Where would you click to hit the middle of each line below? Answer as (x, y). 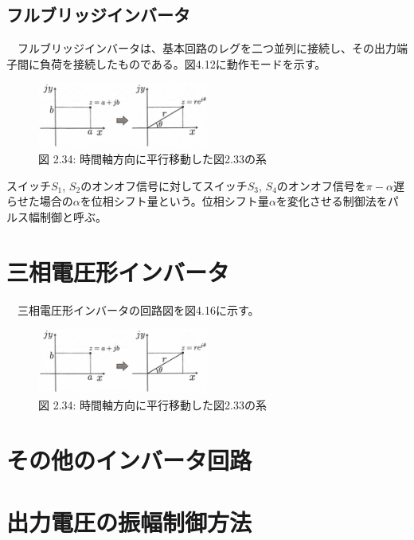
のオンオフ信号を (321, 185)
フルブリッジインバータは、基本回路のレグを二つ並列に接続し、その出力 (207, 48)
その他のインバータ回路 (129, 459)
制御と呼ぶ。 (73, 216)
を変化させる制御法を (332, 201)
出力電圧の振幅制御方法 (129, 522)
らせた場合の (40, 201)
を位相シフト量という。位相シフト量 (174, 201)
